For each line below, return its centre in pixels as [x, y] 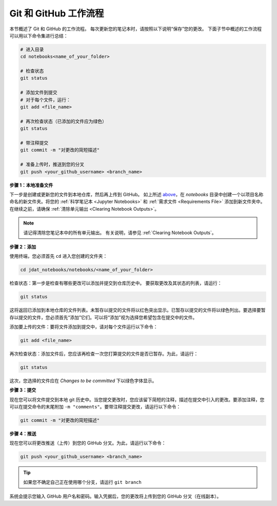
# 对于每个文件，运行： [46, 100]
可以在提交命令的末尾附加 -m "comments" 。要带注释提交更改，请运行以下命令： [95, 407]
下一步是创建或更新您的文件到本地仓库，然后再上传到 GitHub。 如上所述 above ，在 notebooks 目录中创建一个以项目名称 [136, 194]
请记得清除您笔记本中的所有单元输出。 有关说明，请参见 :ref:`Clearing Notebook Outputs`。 [120, 232]
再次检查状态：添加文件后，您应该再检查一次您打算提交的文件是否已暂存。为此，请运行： [104, 353]
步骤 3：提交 [23, 390]
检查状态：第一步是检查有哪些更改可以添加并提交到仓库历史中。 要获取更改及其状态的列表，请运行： [116, 283]
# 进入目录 [32, 49]
